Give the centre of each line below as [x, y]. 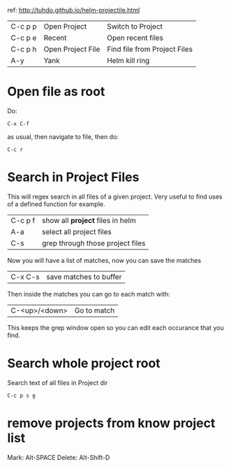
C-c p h [24, 49]
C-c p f [23, 220]
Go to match [95, 310]
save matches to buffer [84, 277]
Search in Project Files [73, 177]
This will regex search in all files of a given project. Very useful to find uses [115, 196]
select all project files [76, 231]
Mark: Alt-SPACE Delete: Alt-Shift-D [59, 457]
